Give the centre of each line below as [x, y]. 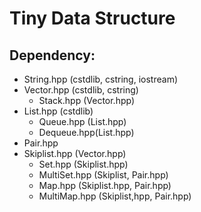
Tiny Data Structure [92, 18]
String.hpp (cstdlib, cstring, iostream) [101, 79]
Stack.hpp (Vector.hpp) [87, 100]
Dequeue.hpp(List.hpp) [86, 132]
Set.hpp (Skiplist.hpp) [83, 164]
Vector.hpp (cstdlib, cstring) [81, 90]
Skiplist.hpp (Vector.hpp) [75, 153]
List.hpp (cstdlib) [58, 111]
